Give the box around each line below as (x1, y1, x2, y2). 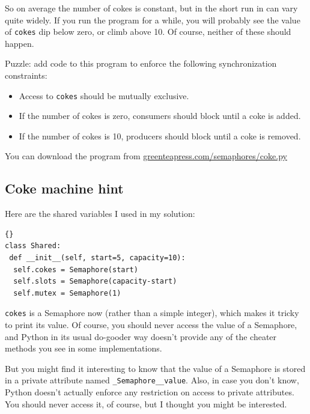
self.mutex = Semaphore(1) (13, 288, 121, 297)
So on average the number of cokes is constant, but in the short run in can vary (5, 2, 298, 14)
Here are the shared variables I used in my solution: (5, 207, 195, 220)
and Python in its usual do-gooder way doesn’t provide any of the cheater (5, 330, 277, 342)
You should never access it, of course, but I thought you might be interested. (5, 397, 287, 410)
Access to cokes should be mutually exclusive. (19, 89, 189, 102)
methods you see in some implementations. (5, 342, 162, 355)
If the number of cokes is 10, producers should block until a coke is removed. (19, 129, 301, 142)
